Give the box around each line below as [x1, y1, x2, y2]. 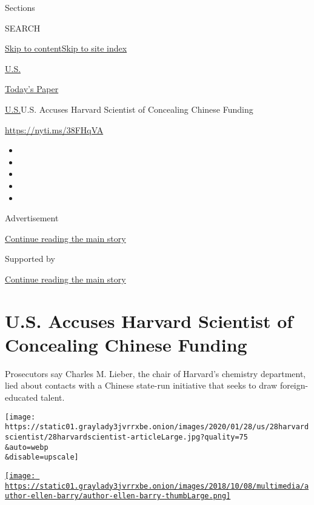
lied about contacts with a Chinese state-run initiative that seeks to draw [5, 379, 278, 392]
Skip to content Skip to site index [5, 42, 127, 55]
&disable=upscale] [5, 453, 79, 462]
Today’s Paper [5, 82, 59, 95]
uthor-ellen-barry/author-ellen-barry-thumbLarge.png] [5, 492, 231, 501]
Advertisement [5, 212, 59, 224]
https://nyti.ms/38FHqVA [5, 123, 104, 136]
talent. [41, 391, 65, 403]
